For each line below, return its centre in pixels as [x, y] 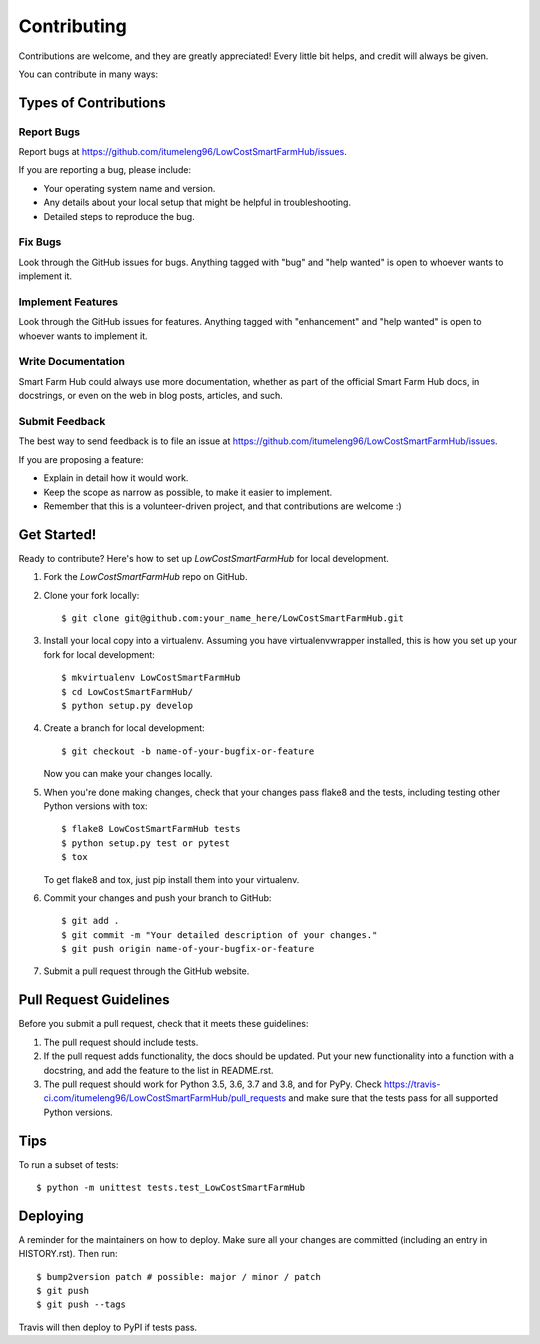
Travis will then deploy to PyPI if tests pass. [108, 1327]
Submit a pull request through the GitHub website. [146, 971]
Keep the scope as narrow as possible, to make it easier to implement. [188, 492]
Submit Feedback [62, 422]
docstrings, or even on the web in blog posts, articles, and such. [151, 396]
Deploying [51, 1215]
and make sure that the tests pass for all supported [393, 1098]
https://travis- [412, 1084]
